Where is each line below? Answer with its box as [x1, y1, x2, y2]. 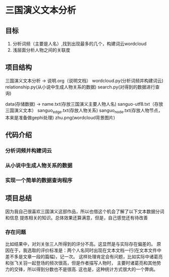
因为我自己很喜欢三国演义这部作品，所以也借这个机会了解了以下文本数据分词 [5, 208, 164, 214]
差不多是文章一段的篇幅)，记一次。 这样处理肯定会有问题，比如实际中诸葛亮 [5, 253, 163, 259]
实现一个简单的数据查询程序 [5, 176, 73, 183]
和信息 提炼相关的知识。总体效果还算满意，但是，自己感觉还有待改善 [5, 214, 148, 220]
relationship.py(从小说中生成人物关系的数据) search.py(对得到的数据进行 [5, 84, 155, 90]
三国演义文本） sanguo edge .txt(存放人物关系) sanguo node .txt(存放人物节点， [5, 107, 163, 114]
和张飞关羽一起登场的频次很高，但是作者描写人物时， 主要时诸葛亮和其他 [5, 260, 157, 266]
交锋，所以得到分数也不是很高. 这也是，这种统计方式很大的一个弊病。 [14, 266, 158, 272]
